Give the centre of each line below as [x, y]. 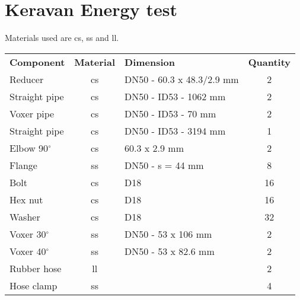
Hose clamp [33, 285]
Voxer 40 [28, 251]
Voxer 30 [28, 234]
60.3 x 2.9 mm [154, 148]
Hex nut [26, 199]
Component [37, 62]
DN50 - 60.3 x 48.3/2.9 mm [182, 79]
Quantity [269, 62]
